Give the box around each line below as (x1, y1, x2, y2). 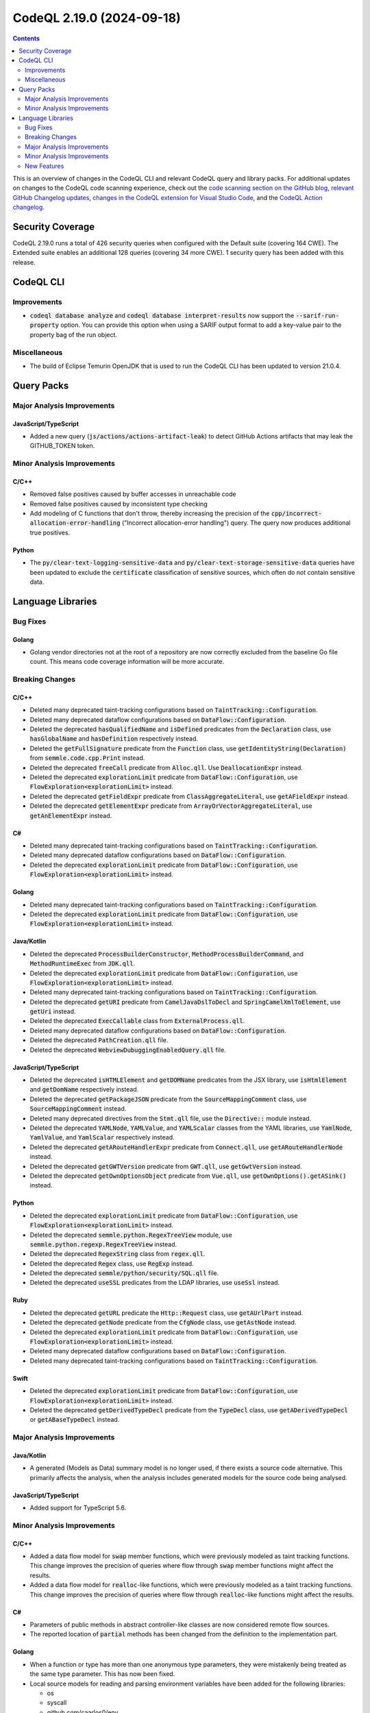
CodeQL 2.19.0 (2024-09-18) (12, 10, 181, 25)
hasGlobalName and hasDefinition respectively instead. (29, 735, 199, 743)
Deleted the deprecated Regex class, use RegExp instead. (29, 1259, 195, 1268)
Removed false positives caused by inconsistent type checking (29, 500, 208, 508)
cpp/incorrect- (271, 510, 322, 517)
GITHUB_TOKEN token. (29, 442, 95, 450)
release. (12, 258, 36, 267)
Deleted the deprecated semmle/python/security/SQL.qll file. (29, 1269, 219, 1277)
